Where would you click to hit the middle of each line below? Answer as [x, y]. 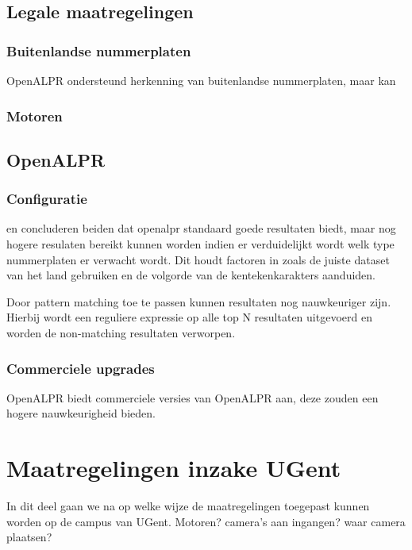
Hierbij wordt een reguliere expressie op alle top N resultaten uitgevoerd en [189, 317]
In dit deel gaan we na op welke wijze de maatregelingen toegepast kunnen [188, 506]
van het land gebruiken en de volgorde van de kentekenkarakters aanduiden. [191, 275]
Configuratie [47, 199]
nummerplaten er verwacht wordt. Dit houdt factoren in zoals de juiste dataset [198, 259]
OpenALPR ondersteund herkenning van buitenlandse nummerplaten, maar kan [201, 80]
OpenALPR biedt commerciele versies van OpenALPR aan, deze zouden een [193, 397]
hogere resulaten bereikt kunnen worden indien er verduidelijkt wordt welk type [200, 244]
